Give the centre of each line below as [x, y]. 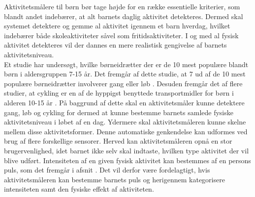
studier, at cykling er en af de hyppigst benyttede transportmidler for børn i [119, 93]
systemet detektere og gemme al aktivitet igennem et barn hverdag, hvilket [117, 26]
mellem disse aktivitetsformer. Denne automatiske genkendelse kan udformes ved [126, 131]
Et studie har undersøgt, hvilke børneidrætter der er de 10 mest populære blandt [126, 64]
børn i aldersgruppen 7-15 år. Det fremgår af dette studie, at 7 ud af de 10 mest [125, 74]
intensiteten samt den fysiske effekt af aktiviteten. [79, 189]
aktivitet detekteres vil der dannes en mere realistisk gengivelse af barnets [115, 45]
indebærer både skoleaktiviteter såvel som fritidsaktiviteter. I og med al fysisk [121, 35]
